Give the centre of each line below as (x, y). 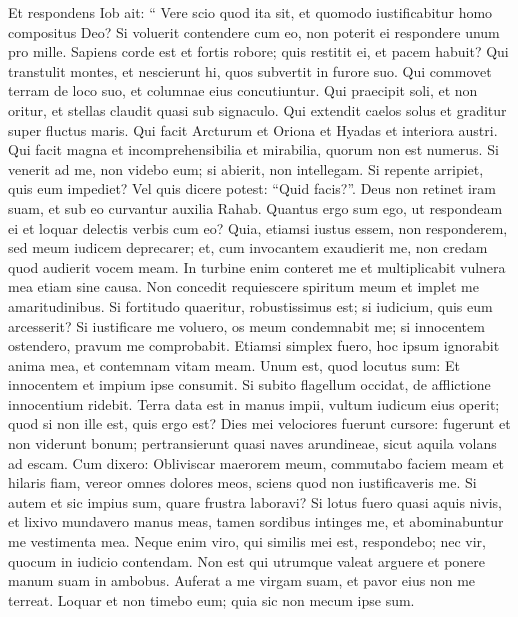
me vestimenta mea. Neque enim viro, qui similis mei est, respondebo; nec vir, (247, 541)
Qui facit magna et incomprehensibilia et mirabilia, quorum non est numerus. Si (253, 149)
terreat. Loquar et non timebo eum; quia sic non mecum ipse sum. (211, 599)
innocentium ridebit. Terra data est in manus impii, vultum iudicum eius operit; (254, 403)
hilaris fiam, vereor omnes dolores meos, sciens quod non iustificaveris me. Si (242, 482)
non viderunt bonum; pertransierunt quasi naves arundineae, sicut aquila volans (252, 443)
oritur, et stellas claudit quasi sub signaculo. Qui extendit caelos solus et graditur (257, 109)
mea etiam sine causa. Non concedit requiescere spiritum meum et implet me (243, 286)
